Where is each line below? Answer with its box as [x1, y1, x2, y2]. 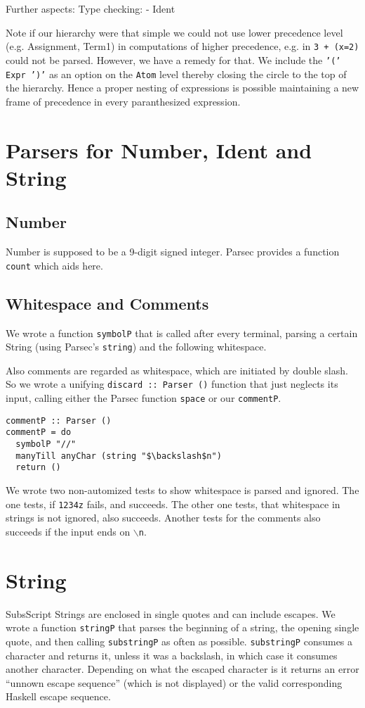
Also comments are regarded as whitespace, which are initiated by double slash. [6, 362, 348, 377]
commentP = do [6, 427, 72, 438]
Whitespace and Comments [6, 292, 209, 314]
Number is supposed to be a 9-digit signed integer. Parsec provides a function [6, 244, 340, 259]
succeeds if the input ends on [6, 524, 131, 538]
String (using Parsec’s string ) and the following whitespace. [6, 339, 267, 354]
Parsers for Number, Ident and [6, 135, 312, 164]
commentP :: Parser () [6, 415, 112, 426]
